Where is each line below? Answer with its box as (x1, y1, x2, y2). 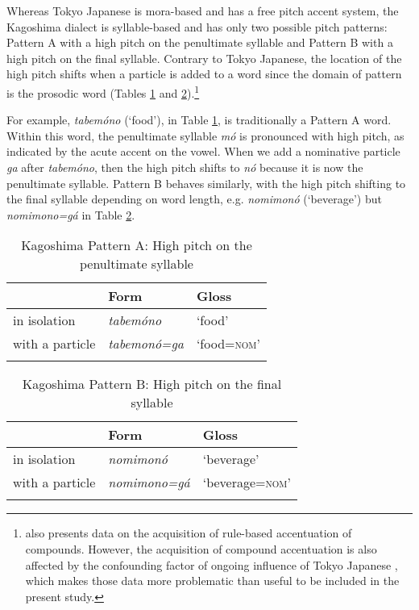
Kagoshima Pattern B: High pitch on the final (22, 374, 282, 394)
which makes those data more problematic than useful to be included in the (25, 572, 400, 589)
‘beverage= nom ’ (202, 473, 291, 492)
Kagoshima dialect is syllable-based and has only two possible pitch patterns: (6, 18, 388, 35)
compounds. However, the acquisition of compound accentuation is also (25, 540, 377, 557)
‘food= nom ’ (196, 334, 260, 353)
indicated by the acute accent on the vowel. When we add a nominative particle (6, 143, 400, 160)
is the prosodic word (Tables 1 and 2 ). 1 (6, 81, 200, 101)
